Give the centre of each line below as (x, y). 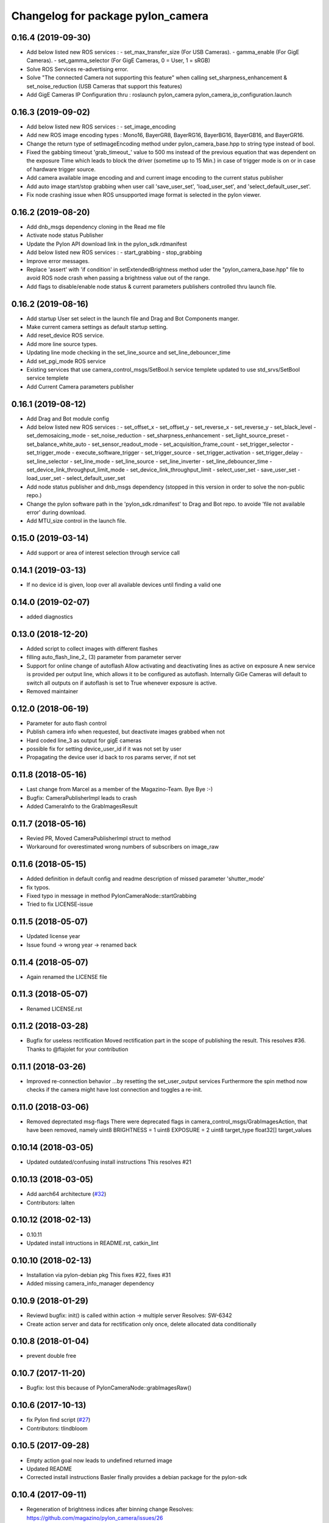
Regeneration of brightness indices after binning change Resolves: (110, 1509)
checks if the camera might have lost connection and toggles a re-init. (115, 1090)
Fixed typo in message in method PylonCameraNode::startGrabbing (111, 896)
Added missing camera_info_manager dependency (90, 1284)
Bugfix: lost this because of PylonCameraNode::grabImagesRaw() (109, 1388)
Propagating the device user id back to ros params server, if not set (111, 757)
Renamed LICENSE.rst (54, 1009)
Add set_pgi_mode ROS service (66, 361)
